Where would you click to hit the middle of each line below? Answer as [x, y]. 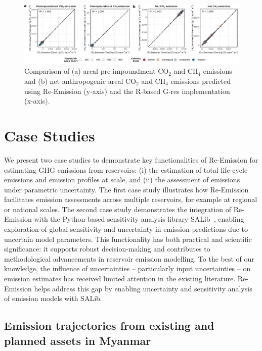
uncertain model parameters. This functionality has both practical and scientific [128, 239]
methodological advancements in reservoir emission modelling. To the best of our [129, 258]
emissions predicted [201, 81]
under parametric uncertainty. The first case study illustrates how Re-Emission [126, 189]
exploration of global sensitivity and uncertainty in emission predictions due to [126, 229]
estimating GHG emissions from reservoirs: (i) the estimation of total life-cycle [126, 169]
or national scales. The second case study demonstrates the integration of [118, 209]
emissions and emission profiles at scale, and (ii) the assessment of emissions [122, 180]
